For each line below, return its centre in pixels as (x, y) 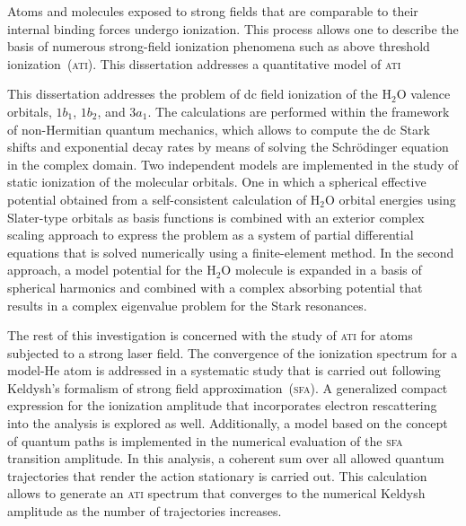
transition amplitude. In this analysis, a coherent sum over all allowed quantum (226, 458)
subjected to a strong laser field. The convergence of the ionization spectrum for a (233, 352)
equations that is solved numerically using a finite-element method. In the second (231, 252)
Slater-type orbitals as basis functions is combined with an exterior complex (216, 217)
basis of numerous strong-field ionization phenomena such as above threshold (219, 46)
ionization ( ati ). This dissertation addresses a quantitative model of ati (204, 63)
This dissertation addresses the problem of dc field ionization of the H (199, 94)
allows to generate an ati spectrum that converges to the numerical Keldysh (216, 493)
